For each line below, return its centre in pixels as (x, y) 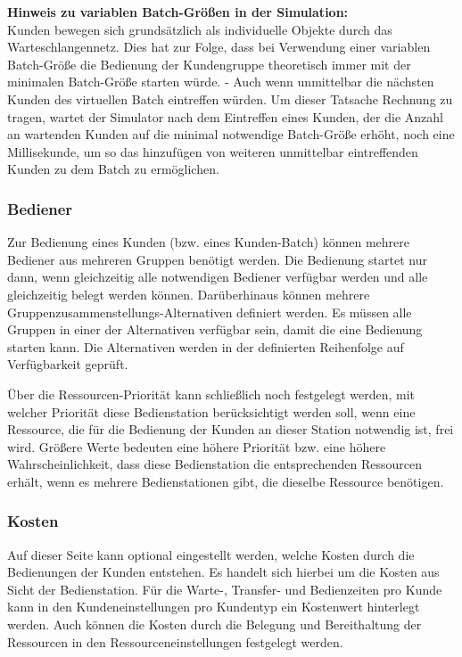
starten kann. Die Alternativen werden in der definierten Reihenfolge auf (206, 346)
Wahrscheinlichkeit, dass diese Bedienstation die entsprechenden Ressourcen (215, 464)
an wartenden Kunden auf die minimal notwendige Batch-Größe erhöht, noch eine (231, 134)
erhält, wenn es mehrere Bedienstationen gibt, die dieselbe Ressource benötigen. (226, 481)
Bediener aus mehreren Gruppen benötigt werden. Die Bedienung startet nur (217, 259)
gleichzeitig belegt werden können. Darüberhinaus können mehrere (189, 294)
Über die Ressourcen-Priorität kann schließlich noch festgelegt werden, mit (211, 394)
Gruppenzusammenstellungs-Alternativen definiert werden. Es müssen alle (210, 312)
